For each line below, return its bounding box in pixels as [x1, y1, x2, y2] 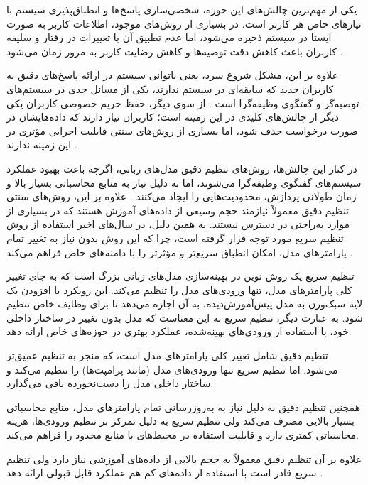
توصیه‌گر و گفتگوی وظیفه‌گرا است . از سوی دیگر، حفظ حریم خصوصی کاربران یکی [6, 95, 359, 110]
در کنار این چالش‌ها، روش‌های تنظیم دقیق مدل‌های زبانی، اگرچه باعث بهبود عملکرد [6, 160, 357, 175]
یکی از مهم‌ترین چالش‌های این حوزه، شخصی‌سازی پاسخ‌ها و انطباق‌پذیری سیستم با [6, 2, 357, 16]
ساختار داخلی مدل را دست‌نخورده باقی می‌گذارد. [6, 376, 214, 391]
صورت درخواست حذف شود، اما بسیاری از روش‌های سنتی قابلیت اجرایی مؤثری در [6, 123, 358, 138]
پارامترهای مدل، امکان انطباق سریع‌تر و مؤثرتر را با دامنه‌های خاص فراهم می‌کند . [6, 244, 353, 259]
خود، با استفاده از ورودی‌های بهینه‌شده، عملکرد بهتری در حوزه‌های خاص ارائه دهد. [6, 324, 352, 339]
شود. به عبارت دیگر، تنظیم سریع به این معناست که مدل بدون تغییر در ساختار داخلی [6, 310, 363, 325]
